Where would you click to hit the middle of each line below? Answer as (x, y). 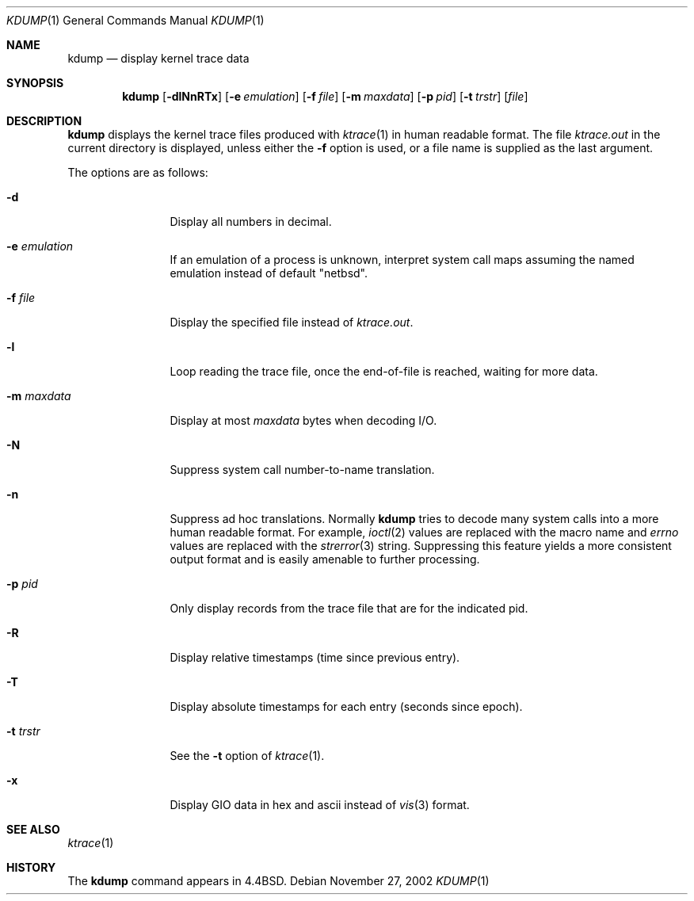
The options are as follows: (138, 172)
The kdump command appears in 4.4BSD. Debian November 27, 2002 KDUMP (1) (278, 881)
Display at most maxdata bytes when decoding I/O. (303, 420)
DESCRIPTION (44, 121)
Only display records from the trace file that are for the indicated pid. (349, 608)
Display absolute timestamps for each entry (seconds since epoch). (346, 706)
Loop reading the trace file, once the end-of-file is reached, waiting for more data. (384, 371)
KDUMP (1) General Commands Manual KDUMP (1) (135, 20)
